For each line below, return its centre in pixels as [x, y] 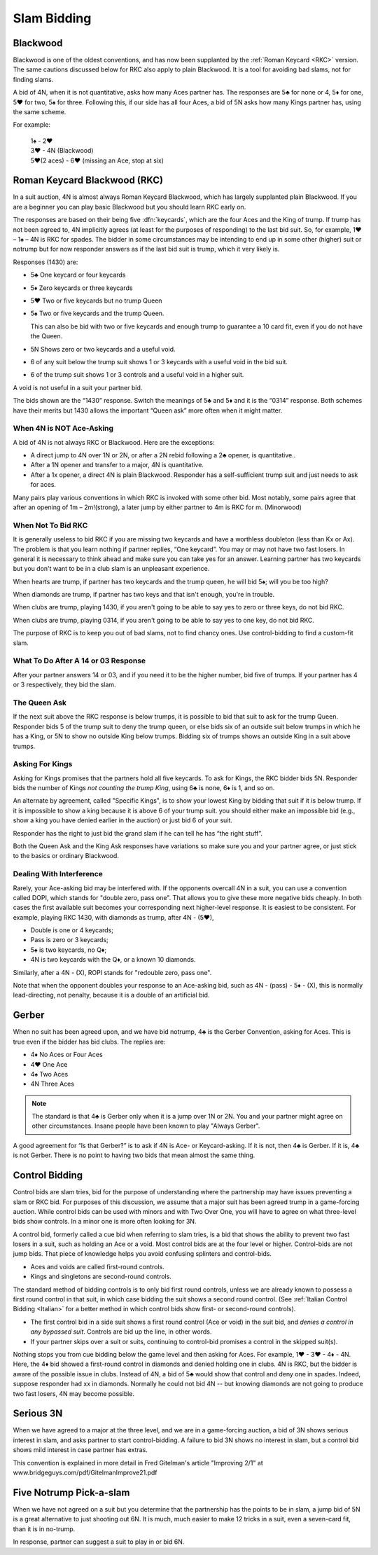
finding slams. [33, 79]
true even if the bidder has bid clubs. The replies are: [89, 1042]
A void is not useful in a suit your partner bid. [78, 387]
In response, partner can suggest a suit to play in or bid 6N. [99, 1542]
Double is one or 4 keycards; [72, 930]
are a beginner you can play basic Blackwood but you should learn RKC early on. [129, 207]
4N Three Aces [52, 1084]
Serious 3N [38, 1414]
